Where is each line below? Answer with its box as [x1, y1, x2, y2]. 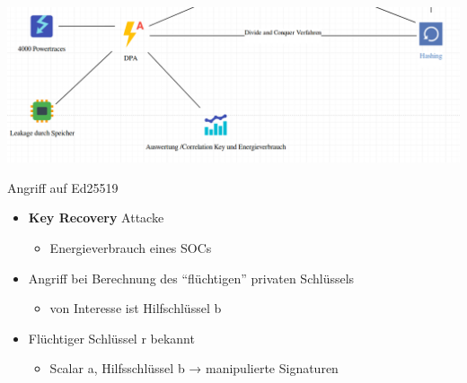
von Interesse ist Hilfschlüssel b [49, 299, 222, 318]
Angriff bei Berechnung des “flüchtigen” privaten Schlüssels [28, 268, 355, 287]
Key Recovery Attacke [28, 208, 164, 227]
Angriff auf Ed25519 [7, 178, 119, 196]
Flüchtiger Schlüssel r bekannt [28, 328, 195, 347]
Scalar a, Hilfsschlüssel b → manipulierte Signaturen [49, 359, 339, 378]
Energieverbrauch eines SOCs [49, 239, 212, 257]
